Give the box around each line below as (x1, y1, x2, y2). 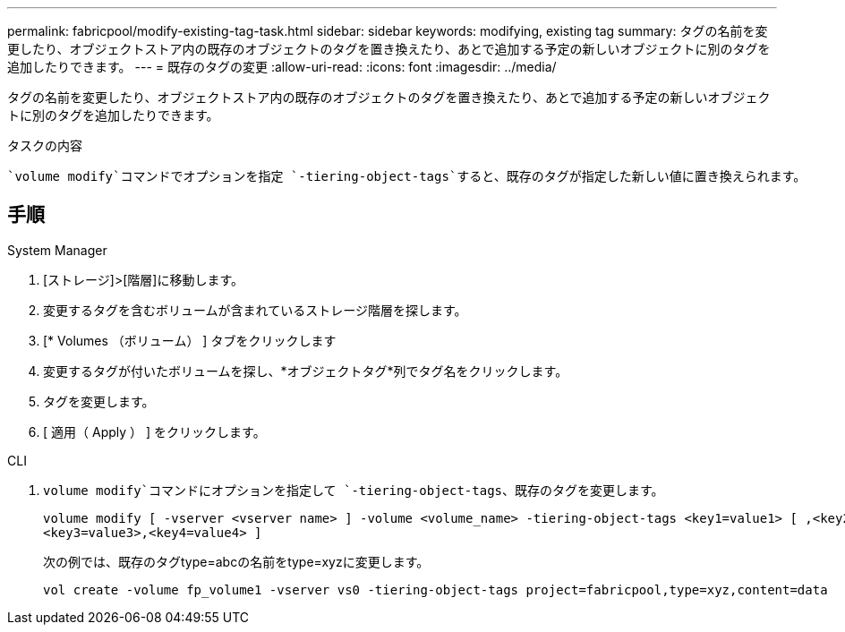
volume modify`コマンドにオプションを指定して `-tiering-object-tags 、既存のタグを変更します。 (43, 482, 664, 498)
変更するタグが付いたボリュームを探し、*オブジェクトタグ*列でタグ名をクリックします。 (43, 363, 568, 379)
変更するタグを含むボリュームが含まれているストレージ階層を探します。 (43, 302, 467, 318)
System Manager (7, 242, 107, 258)
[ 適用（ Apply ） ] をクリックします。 (43, 423, 266, 440)
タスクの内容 (7, 138, 82, 153)
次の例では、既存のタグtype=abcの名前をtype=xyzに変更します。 (43, 553, 430, 569)
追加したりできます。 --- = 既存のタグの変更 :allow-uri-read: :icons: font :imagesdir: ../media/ (7, 59, 557, 74)
